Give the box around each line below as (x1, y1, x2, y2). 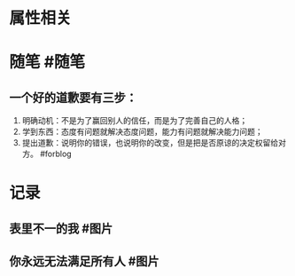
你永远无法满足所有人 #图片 (9, 254, 159, 269)
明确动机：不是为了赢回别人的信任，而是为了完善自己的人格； (21, 115, 248, 126)
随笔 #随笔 (9, 52, 86, 72)
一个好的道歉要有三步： (9, 90, 137, 105)
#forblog (39, 148, 73, 160)
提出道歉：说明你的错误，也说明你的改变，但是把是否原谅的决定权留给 (21, 138, 279, 148)
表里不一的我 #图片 (9, 221, 113, 236)
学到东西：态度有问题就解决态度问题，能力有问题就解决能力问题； (21, 126, 263, 138)
